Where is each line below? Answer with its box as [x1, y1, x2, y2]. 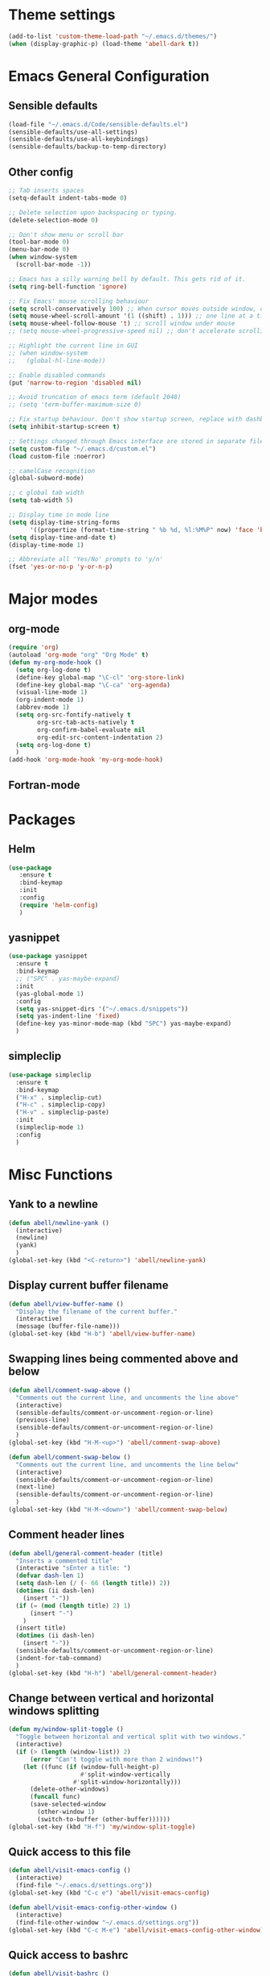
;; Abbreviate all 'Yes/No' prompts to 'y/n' [8, 555, 163, 563]
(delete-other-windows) [29, 1785, 110, 1794]
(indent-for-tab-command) [15, 1654, 103, 1662]
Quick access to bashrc [8, 1948, 129, 1961]
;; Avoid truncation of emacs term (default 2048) [8, 393, 182, 401]
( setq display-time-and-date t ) [8, 533, 117, 542]
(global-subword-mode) [8, 474, 84, 483]
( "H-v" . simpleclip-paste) [15, 1108, 110, 1117]
